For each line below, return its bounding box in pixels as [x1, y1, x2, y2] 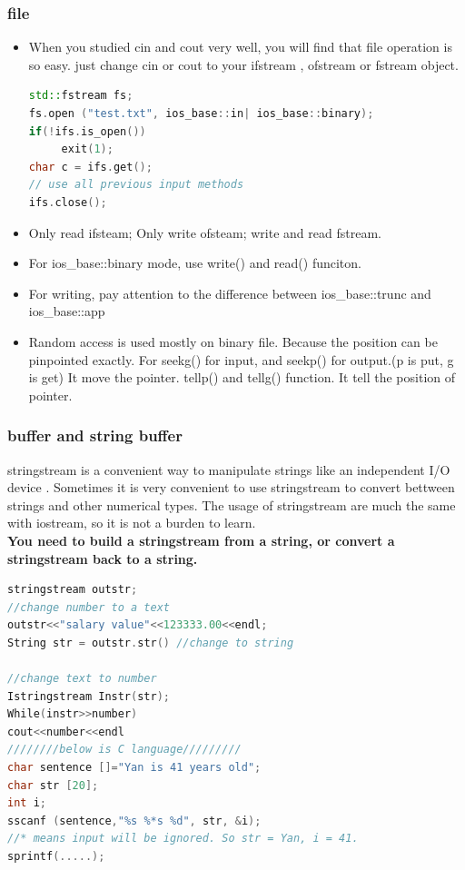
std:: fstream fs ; [28, 89, 134, 103]
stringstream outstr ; [7, 583, 138, 597]
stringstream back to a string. [7, 549, 198, 568]
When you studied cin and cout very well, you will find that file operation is [28, 37, 452, 56]
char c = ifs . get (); [28, 160, 153, 173]
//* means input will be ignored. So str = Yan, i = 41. [7, 832, 359, 845]
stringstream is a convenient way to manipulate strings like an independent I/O [7, 460, 450, 479]
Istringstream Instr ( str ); [7, 689, 171, 703]
